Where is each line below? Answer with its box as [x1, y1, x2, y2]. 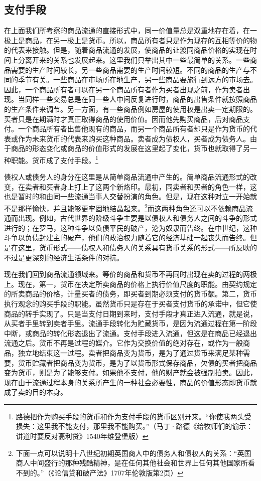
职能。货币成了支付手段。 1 [11, 153, 98, 165]
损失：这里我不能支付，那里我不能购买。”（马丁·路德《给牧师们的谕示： [16, 421, 253, 431]
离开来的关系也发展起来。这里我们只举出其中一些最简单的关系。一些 [25, 54, 250, 65]
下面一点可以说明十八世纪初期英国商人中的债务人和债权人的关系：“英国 [16, 447, 251, 458]
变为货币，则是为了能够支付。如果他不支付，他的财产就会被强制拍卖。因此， [4, 367, 257, 378]
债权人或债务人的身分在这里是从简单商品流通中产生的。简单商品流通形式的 [4, 172, 250, 182]
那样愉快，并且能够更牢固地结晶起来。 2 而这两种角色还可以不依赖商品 [18, 201, 246, 213]
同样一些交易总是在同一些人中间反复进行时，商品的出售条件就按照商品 [25, 94, 257, 104]
